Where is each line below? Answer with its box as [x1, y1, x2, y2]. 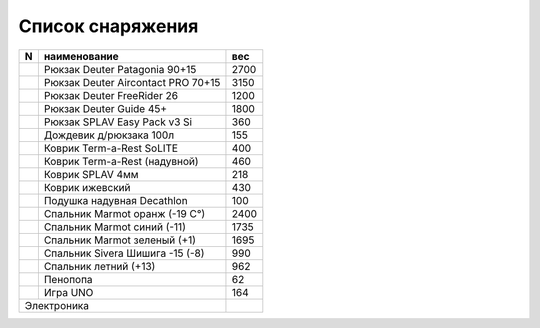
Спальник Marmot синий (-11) [43, 220, 187, 234]
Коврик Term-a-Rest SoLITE [43, 141, 179, 155]
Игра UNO [43, 285, 94, 299]
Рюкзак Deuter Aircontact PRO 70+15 [43, 75, 221, 89]
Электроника [24, 298, 90, 312]
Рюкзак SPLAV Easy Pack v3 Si [43, 115, 193, 129]
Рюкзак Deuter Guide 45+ [43, 101, 168, 115]
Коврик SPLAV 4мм [43, 167, 139, 181]
